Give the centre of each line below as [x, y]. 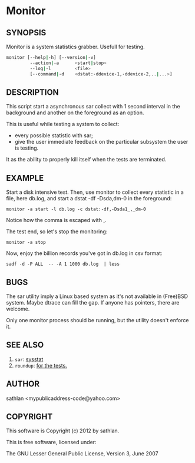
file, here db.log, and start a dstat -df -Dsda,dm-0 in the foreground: [89, 199]
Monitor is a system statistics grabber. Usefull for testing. [76, 47]
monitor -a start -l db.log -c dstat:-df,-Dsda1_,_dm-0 [76, 209]
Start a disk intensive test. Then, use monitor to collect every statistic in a [95, 192]
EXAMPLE [25, 178]
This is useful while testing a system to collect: [63, 124]
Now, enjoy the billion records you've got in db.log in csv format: [84, 253]
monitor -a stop [26, 243]
